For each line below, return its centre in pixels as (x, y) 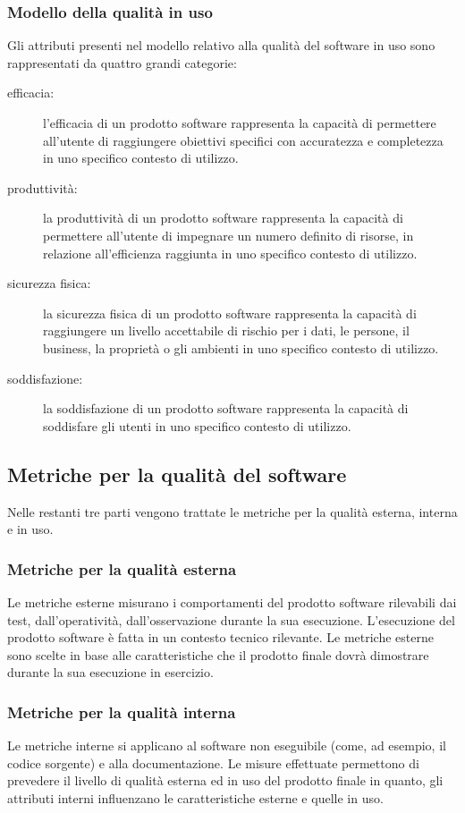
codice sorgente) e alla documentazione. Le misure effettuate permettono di (213, 762)
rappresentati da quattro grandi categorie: (122, 62)
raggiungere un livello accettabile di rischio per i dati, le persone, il (226, 330)
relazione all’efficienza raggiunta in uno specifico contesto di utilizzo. (230, 253)
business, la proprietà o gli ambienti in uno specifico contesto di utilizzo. (241, 347)
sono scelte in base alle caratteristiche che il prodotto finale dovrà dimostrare (218, 654)
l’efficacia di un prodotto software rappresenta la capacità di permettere (240, 123)
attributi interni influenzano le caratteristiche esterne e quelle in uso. (195, 797)
